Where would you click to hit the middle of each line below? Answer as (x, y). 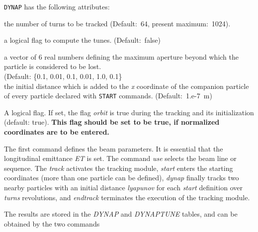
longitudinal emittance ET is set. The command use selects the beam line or (120, 158)
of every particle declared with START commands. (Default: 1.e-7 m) (108, 96)
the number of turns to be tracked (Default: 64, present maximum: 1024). (117, 23)
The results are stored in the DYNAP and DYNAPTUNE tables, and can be (121, 214)
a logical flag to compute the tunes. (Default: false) (82, 40)
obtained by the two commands (52, 223)
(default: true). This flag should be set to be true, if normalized (112, 122)
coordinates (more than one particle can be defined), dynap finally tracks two (122, 178)
